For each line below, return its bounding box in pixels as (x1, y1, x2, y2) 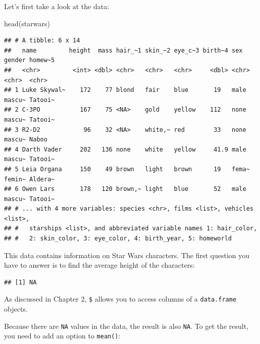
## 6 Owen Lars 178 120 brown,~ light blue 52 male (4, 185, 246, 193)
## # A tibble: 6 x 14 (4, 37, 80, 44)
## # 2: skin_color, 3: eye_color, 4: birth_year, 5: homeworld (4, 235, 232, 242)
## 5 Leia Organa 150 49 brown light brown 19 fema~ (4, 165, 250, 173)
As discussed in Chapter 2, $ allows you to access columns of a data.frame (4, 293, 237, 304)
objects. (4, 304, 28, 314)
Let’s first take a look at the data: (4, 1, 110, 11)
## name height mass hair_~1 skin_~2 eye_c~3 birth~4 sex (4, 46, 243, 54)
